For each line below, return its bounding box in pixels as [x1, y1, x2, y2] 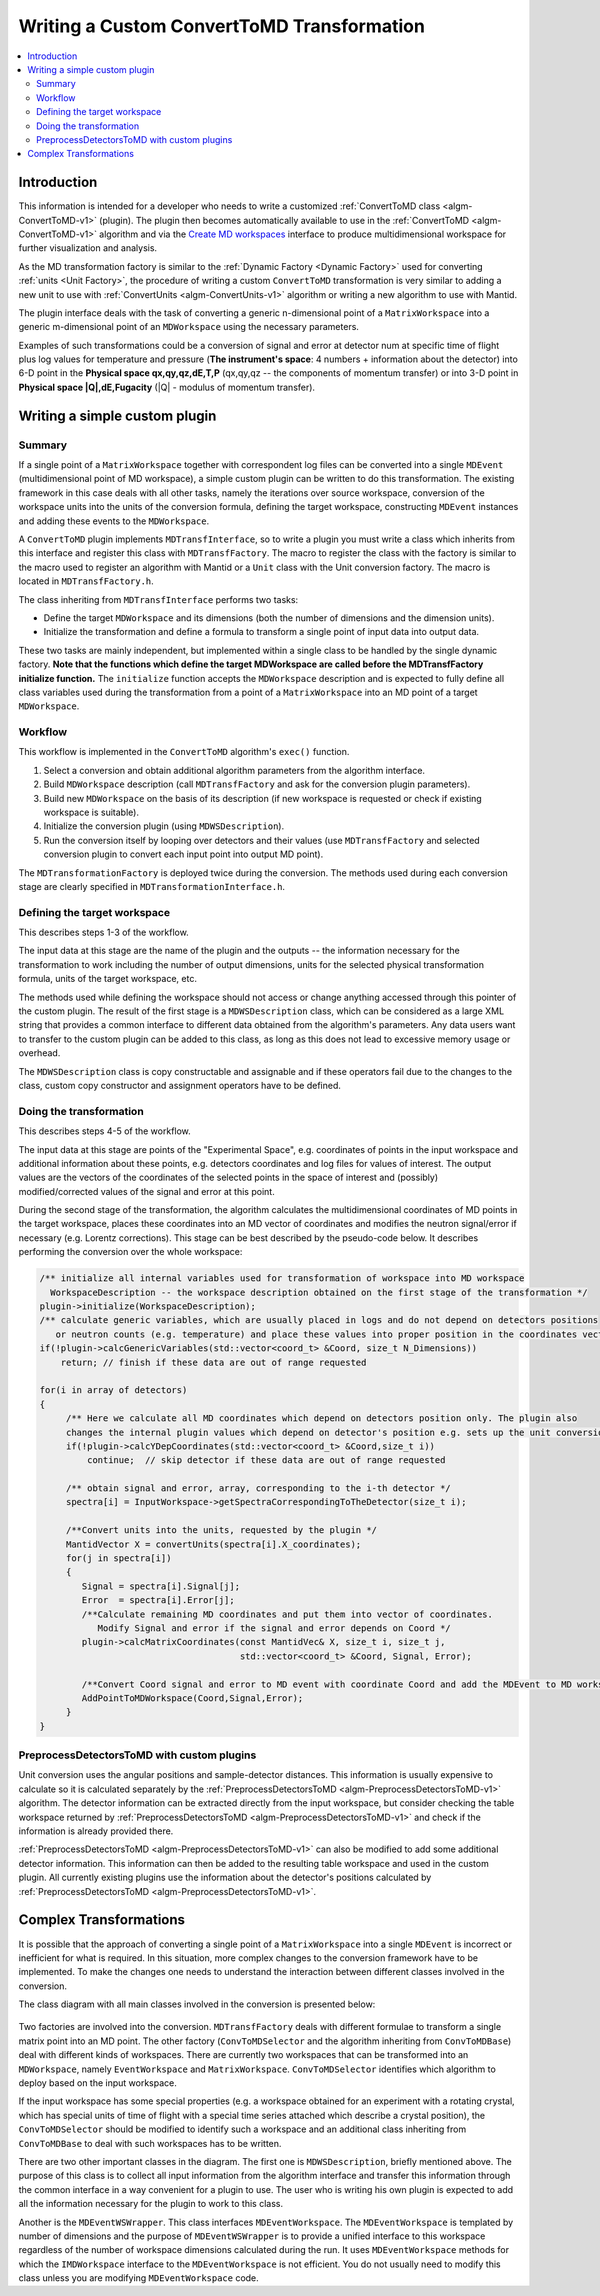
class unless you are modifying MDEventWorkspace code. [18, 2272, 259, 2284]
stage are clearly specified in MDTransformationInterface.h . [18, 880, 285, 892]
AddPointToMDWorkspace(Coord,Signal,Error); [81, 1692, 304, 1704]
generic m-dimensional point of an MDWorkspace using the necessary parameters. [18, 321, 360, 333]
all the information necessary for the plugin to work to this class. [18, 2198, 284, 2210]
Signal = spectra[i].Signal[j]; [81, 1580, 240, 1592]
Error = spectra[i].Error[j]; [81, 1595, 235, 1606]
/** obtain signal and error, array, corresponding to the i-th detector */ [65, 1483, 452, 1494]
